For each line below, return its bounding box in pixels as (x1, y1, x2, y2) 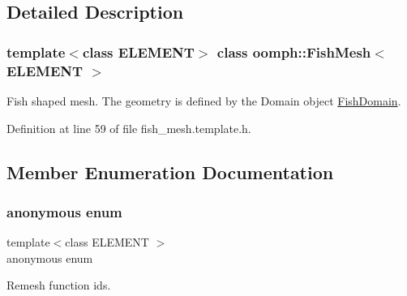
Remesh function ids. (6, 277, 111, 294)
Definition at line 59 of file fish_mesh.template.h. (6, 119, 251, 136)
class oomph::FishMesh (216, 41, 371, 62)
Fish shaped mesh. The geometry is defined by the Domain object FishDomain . (6, 92, 401, 109)
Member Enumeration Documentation (6, 159, 334, 184)
